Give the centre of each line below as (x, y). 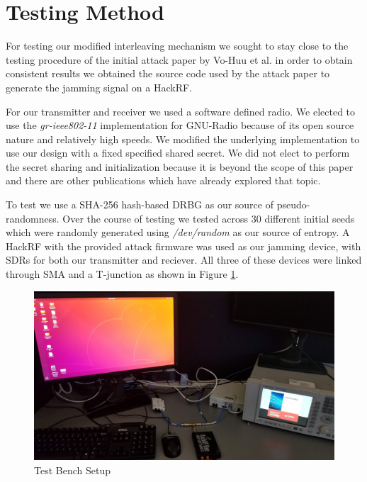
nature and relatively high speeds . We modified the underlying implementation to (183, 139)
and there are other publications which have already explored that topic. (163, 180)
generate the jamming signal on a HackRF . (99, 87)
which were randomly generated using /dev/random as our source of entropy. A (178, 232)
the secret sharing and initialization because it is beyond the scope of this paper (180, 166)
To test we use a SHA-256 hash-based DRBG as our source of (140, 204)
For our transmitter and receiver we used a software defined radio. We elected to (181, 111)
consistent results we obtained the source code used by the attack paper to (168, 73)
